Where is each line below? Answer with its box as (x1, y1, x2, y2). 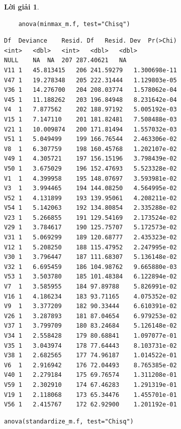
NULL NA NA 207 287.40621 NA (4, 57, 127, 64)
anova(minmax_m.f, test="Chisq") (18, 20, 130, 28)
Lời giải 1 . (4, 2, 39, 12)
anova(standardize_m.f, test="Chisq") (4, 417, 134, 425)
